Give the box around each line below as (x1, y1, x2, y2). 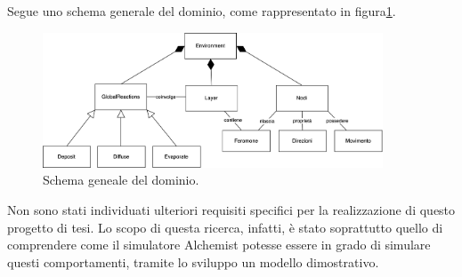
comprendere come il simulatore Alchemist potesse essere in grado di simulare (7, 235, 431, 254)
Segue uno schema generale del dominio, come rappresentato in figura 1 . (7, 2, 396, 20)
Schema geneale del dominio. (43, 170, 199, 189)
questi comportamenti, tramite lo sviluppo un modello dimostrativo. (7, 252, 379, 271)
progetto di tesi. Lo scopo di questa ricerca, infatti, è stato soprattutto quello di (7, 218, 443, 236)
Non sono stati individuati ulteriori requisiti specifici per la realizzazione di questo (7, 200, 456, 218)
